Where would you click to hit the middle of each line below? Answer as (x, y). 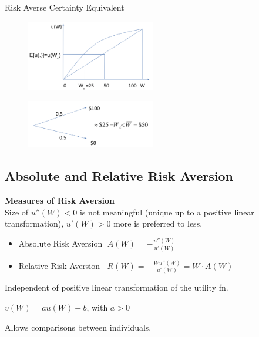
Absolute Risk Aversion (60, 243)
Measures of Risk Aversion (60, 200)
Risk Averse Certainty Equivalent (65, 7)
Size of (17, 212)
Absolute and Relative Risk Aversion (119, 176)
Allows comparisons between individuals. (78, 327)
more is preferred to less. (158, 223)
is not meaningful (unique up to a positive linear (167, 212)
